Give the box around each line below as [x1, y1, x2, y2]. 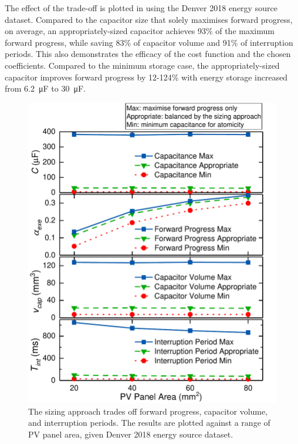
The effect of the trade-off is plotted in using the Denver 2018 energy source [5, 2, 277, 14]
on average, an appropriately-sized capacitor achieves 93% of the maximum [5, 25, 275, 37]
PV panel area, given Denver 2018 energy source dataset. [28, 428, 233, 440]
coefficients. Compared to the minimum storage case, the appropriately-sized [5, 59, 280, 71]
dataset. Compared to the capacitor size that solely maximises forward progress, [5, 13, 293, 25]
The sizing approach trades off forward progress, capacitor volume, [28, 405, 268, 417]
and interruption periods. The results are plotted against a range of [28, 416, 270, 429]
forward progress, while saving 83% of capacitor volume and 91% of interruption [5, 36, 293, 48]
